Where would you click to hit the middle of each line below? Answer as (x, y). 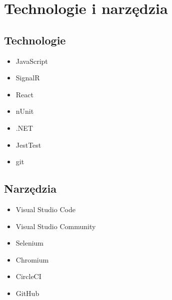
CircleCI (28, 276)
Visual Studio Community (56, 226)
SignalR (28, 78)
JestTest (28, 145)
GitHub (27, 293)
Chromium (32, 259)
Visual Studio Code (45, 209)
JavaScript (32, 61)
